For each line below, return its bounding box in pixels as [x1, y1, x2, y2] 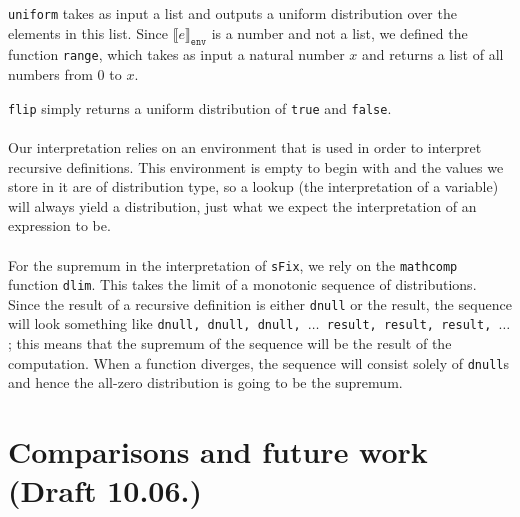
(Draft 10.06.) [8, 470, 202, 511]
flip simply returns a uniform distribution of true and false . [8, 97, 392, 118]
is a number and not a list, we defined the [211, 22, 468, 43]
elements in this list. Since [8, 22, 169, 43]
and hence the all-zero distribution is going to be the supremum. [8, 372, 403, 393]
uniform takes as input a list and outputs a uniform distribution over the [8, 3, 457, 23]
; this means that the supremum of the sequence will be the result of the [8, 333, 452, 354]
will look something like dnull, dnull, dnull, [8, 313, 301, 334]
